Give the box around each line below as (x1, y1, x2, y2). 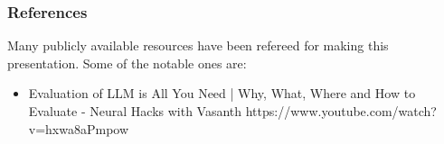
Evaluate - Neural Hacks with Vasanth (28, 102, 242, 120)
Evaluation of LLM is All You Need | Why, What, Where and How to (28, 84, 416, 103)
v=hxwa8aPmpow (28, 119, 129, 138)
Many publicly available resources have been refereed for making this (7, 36, 389, 55)
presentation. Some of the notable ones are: (7, 53, 247, 72)
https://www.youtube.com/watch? (245, 102, 437, 120)
